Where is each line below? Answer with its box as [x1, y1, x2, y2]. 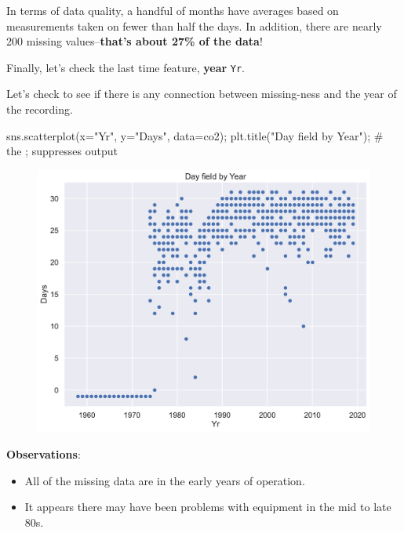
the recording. [6, 101, 73, 118]
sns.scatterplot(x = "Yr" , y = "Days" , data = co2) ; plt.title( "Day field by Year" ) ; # [6, 127, 384, 143]
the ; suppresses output [6, 143, 118, 159]
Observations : [6, 445, 81, 462]
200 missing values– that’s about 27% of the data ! [6, 33, 263, 49]
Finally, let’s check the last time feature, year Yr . [6, 59, 245, 75]
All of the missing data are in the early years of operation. [24, 472, 305, 488]
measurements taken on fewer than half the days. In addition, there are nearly [6, 17, 382, 34]
